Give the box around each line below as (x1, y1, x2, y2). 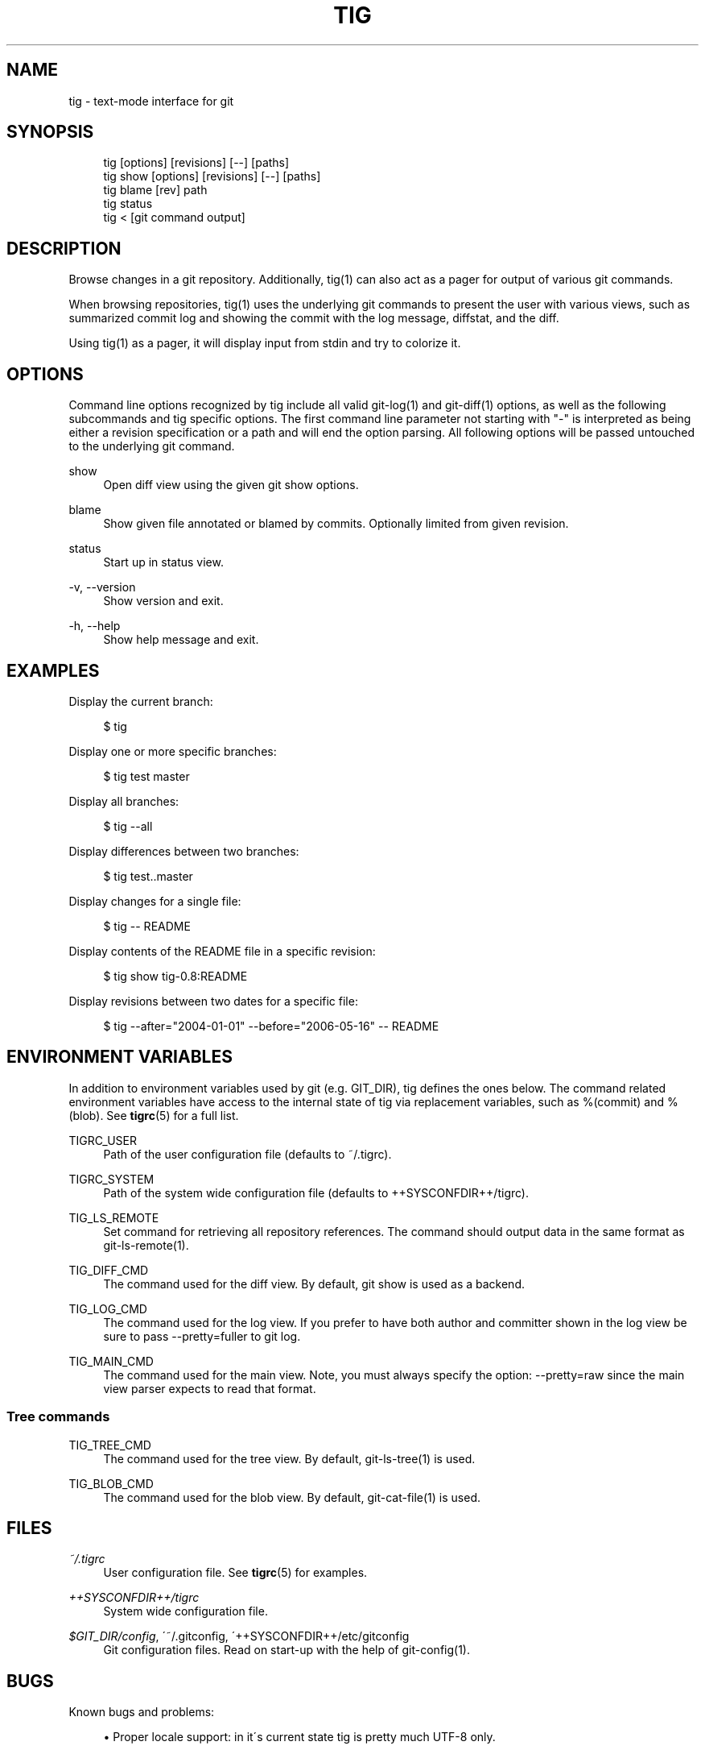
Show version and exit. (103, 594, 224, 608)
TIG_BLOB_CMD (68, 1476, 154, 1491)
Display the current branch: (68, 694, 213, 708)
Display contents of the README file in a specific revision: (68, 943, 376, 958)
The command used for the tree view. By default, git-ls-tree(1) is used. (103, 1451, 476, 1466)
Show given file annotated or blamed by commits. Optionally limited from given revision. (103, 516, 569, 531)
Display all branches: (68, 794, 179, 808)
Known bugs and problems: (68, 1705, 215, 1719)
